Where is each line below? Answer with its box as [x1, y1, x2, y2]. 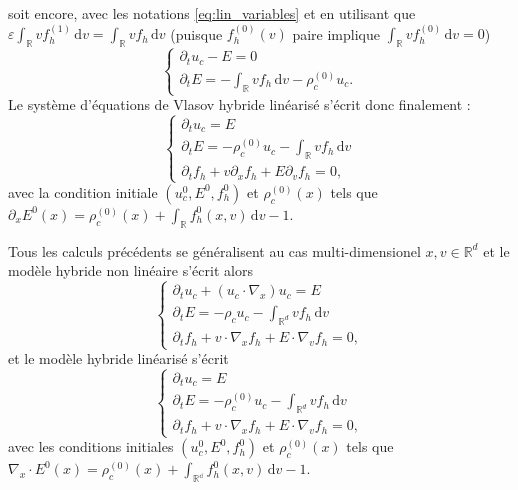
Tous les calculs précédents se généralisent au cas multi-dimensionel [8, 240, 421, 261]
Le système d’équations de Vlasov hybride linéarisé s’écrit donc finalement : [8, 94, 471, 115]
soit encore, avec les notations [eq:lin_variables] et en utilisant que [8, 3, 416, 23]
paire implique [292, 23, 380, 44]
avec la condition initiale [8, 181, 158, 202]
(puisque [170, 23, 223, 44]
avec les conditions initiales [8, 436, 174, 457]
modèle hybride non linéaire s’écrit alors [8, 260, 253, 281]
